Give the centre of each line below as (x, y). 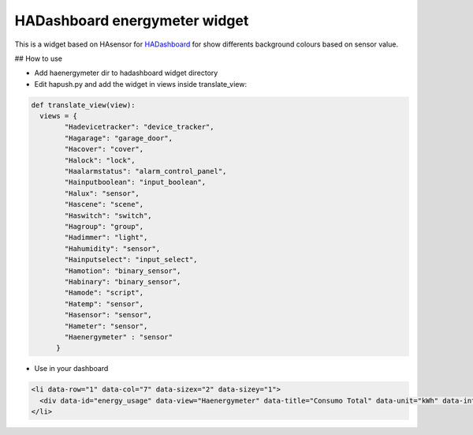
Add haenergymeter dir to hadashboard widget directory (126, 73)
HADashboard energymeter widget (132, 21)
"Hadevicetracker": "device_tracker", (139, 127)
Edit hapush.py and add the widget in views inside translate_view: (141, 84)
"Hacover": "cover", (104, 149)
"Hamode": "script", (104, 293)
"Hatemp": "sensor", (104, 304)
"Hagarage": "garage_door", (119, 138)
